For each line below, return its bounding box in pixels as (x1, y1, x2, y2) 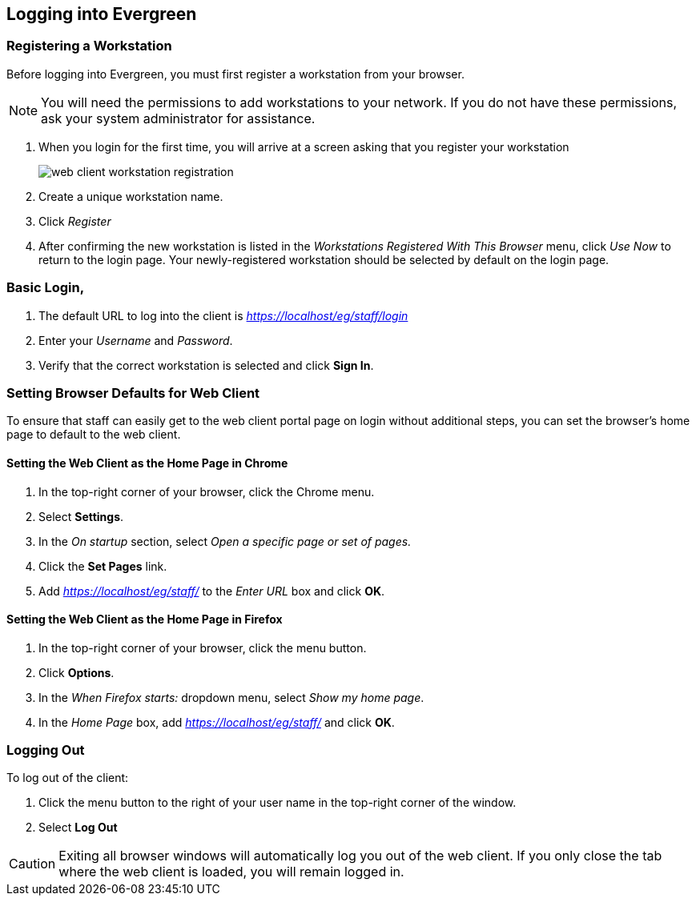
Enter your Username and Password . (38, 333, 233, 347)
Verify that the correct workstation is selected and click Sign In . (38, 358, 374, 372)
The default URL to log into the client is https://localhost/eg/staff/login (38, 308, 408, 323)
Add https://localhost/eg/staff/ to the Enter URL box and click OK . (38, 583, 385, 598)
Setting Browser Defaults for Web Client (6, 384, 260, 401)
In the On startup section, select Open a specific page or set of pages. (38, 534, 412, 548)
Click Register (38, 214, 111, 228)
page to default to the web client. (6, 427, 181, 442)
